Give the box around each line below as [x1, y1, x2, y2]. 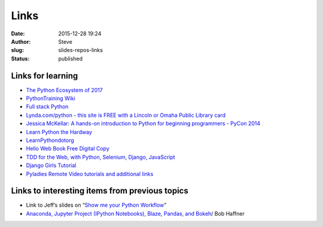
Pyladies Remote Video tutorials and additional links [26, 170, 154, 177]
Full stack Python [26, 103, 69, 110]
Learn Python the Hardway [26, 128, 93, 135]
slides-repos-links [58, 47, 103, 54]
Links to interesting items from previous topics [11, 186, 188, 196]
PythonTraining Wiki [26, 95, 76, 102]
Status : [11, 55, 30, 62]
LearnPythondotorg [26, 137, 74, 144]
